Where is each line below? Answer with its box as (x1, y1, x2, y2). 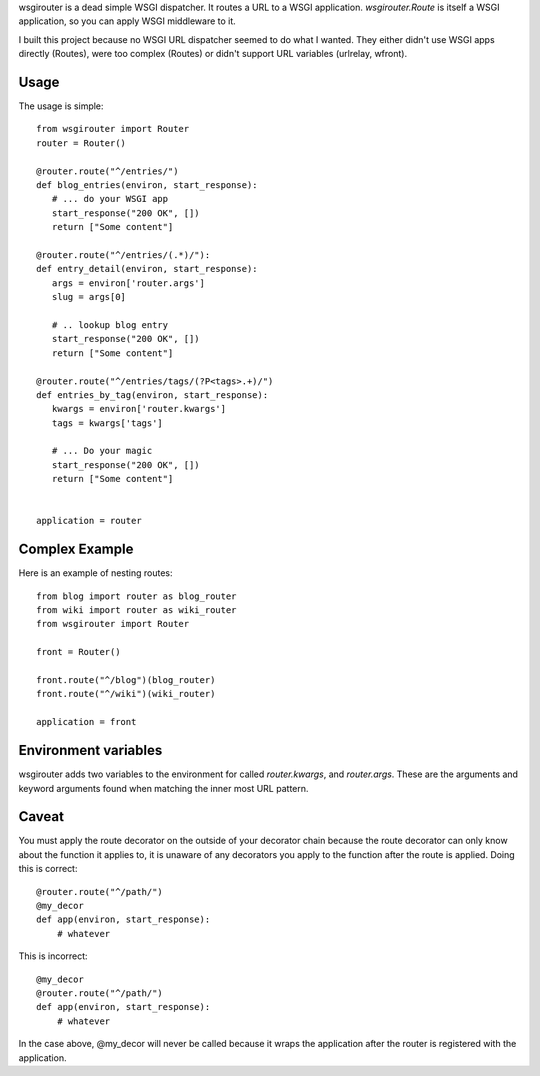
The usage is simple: (18, 100, 104, 112)
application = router (36, 515, 142, 527)
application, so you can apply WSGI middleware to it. (18, 15, 237, 27)
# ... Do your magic (51, 445, 153, 457)
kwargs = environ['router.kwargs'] (51, 403, 227, 415)
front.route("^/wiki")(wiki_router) (36, 688, 216, 700)
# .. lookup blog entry (51, 319, 169, 330)
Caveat (18, 808, 65, 825)
